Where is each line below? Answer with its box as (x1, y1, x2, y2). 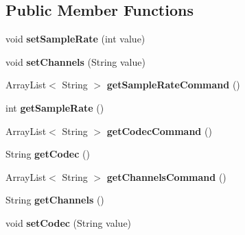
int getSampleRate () (5, 100, 104, 114)
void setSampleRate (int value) (5, 32, 145, 46)
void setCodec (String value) (5, 215, 132, 230)
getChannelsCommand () (106, 169, 226, 184)
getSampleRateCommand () (106, 77, 240, 92)
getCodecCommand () (106, 123, 212, 138)
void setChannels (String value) (5, 54, 145, 69)
